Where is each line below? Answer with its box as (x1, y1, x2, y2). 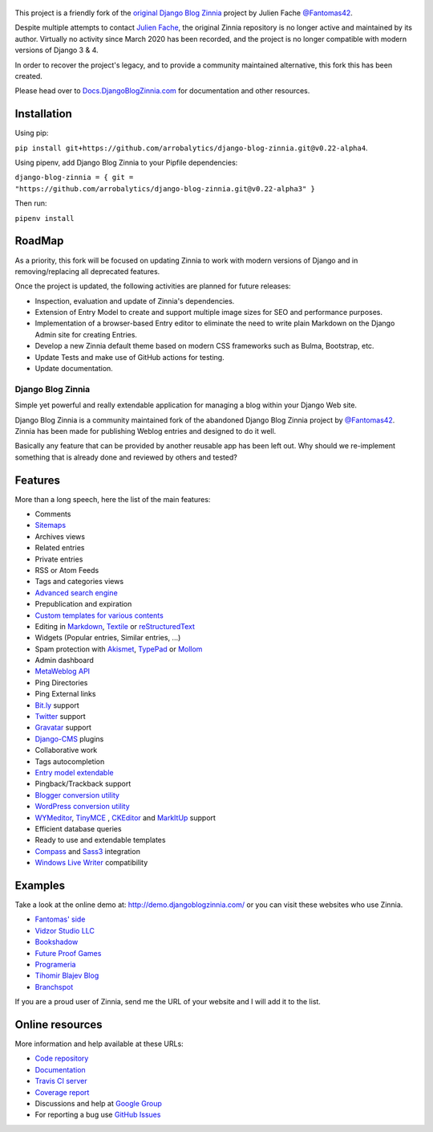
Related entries (34, 543, 85, 553)
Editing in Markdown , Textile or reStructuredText (34, 621, 196, 631)
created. (14, 71, 43, 80)
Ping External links (34, 689, 96, 699)
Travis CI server (34, 1077, 87, 1086)
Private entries (34, 554, 83, 564)
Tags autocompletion (34, 756, 105, 766)
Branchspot (34, 982, 74, 991)
